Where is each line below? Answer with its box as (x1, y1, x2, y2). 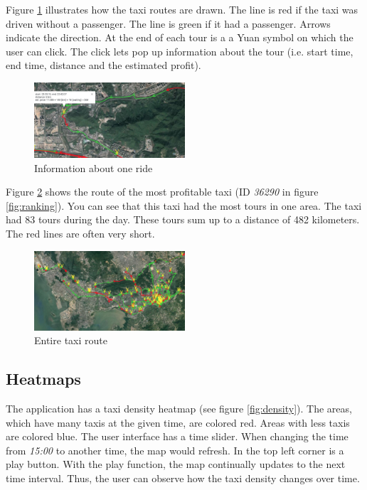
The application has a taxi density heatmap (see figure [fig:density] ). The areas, (6, 400, 352, 415)
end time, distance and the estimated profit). (6, 58, 201, 73)
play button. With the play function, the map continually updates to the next (6, 457, 346, 472)
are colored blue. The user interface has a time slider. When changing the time (6, 429, 349, 444)
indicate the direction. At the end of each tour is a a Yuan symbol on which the (6, 30, 353, 45)
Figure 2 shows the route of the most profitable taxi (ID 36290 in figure (6, 184, 319, 199)
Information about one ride (34, 160, 153, 175)
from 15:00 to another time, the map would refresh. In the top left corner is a (6, 442, 344, 457)
